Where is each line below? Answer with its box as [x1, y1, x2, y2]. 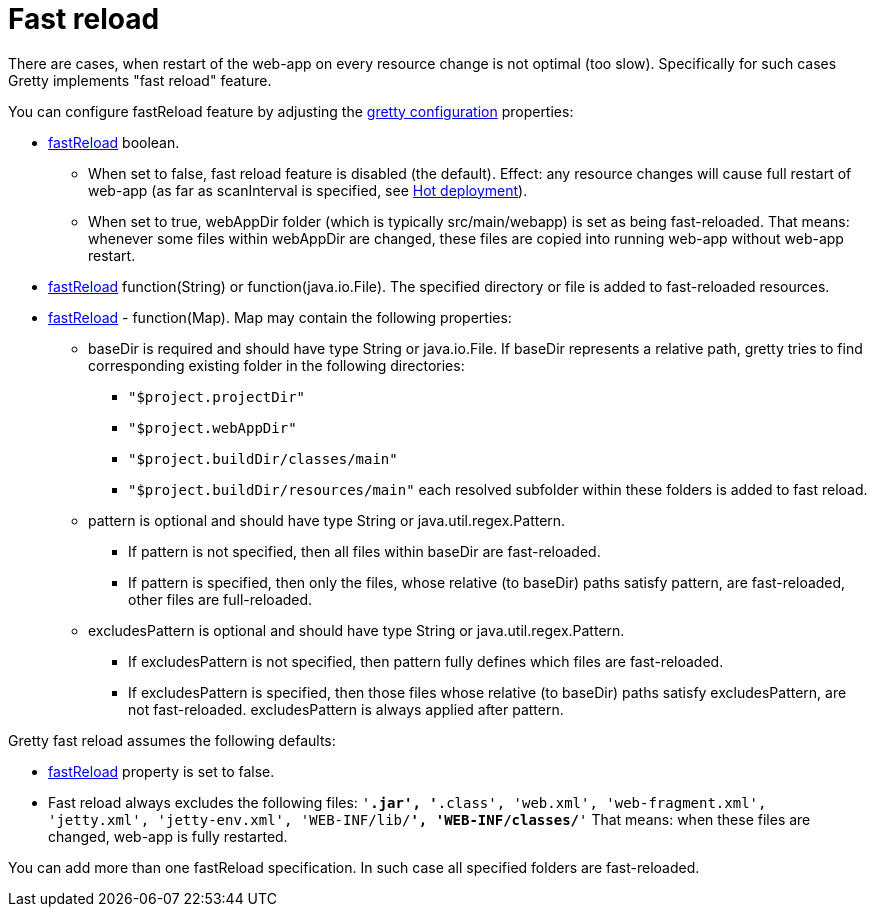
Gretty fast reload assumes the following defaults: [8, 731, 336, 749]
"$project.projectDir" [128, 388, 306, 405]
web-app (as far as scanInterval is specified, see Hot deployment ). [88, 181, 528, 199]
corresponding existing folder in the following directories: [88, 356, 465, 374]
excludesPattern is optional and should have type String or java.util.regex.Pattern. [88, 621, 625, 639]
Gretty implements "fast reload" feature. [8, 71, 272, 89]
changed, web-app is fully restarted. [48, 827, 288, 845]
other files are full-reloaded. [128, 590, 313, 608]
